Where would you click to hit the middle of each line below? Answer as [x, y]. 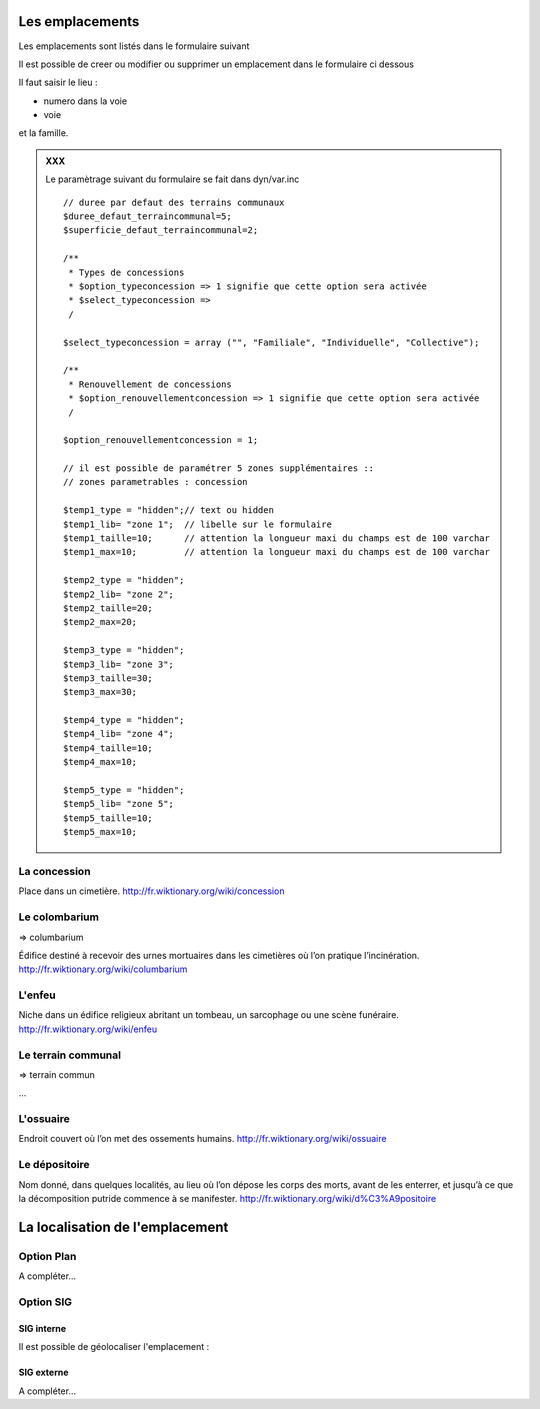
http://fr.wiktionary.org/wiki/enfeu [88, 1029]
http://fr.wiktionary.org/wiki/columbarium [103, 969]
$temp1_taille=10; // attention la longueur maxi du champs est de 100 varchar [276, 538]
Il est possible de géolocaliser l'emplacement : [114, 1347]
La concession [54, 871]
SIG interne [42, 1328]
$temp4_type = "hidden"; [124, 720]
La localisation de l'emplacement [123, 1226]
